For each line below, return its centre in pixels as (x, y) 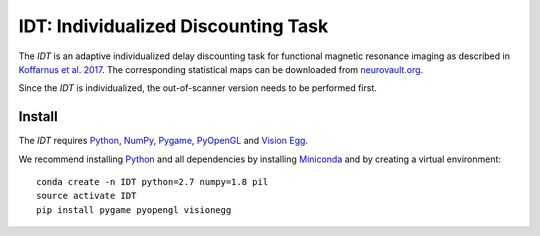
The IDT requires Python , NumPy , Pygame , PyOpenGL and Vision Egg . (163, 141)
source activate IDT (86, 196)
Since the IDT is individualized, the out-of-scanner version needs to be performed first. (197, 88)
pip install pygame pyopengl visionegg (134, 209)
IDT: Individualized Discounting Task (173, 26)
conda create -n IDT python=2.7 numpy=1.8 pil (152, 182)
